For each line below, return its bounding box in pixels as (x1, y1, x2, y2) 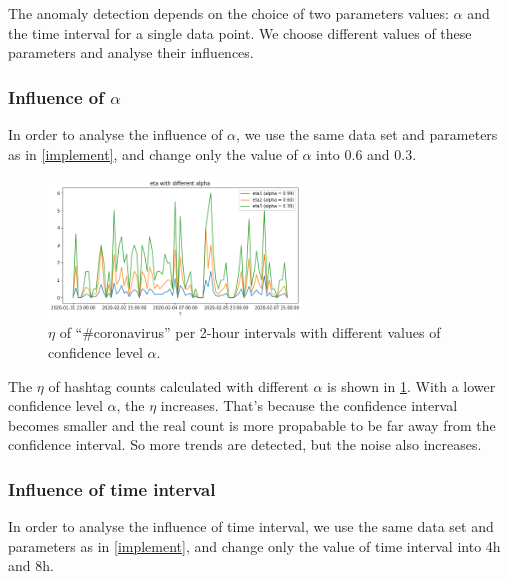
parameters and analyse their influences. (8, 42, 254, 63)
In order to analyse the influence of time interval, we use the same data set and (8, 516, 494, 537)
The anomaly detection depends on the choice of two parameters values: (8, 3, 449, 23)
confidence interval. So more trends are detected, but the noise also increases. (8, 434, 482, 455)
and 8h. (8, 555, 54, 576)
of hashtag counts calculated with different (48, 375, 309, 396)
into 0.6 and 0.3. (316, 143, 417, 164)
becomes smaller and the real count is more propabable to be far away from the (8, 414, 496, 435)
